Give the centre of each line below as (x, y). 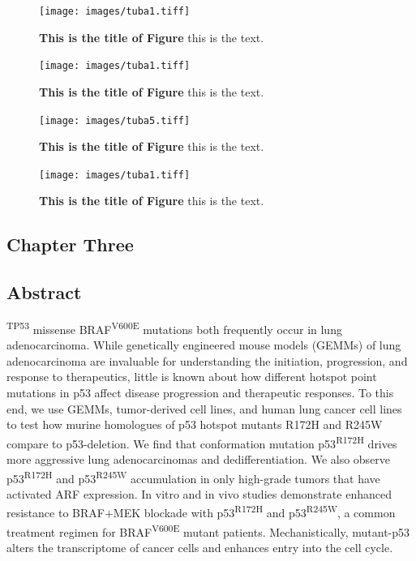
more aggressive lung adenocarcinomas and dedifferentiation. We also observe (199, 459)
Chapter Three (70, 244)
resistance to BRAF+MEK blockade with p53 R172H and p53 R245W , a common (201, 512)
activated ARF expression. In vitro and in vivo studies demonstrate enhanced (199, 493)
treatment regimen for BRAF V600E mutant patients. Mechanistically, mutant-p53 (208, 530)
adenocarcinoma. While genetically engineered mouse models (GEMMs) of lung (204, 345)
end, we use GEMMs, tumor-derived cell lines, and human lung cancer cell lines (204, 408)
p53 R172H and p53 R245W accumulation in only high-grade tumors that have (193, 477)
